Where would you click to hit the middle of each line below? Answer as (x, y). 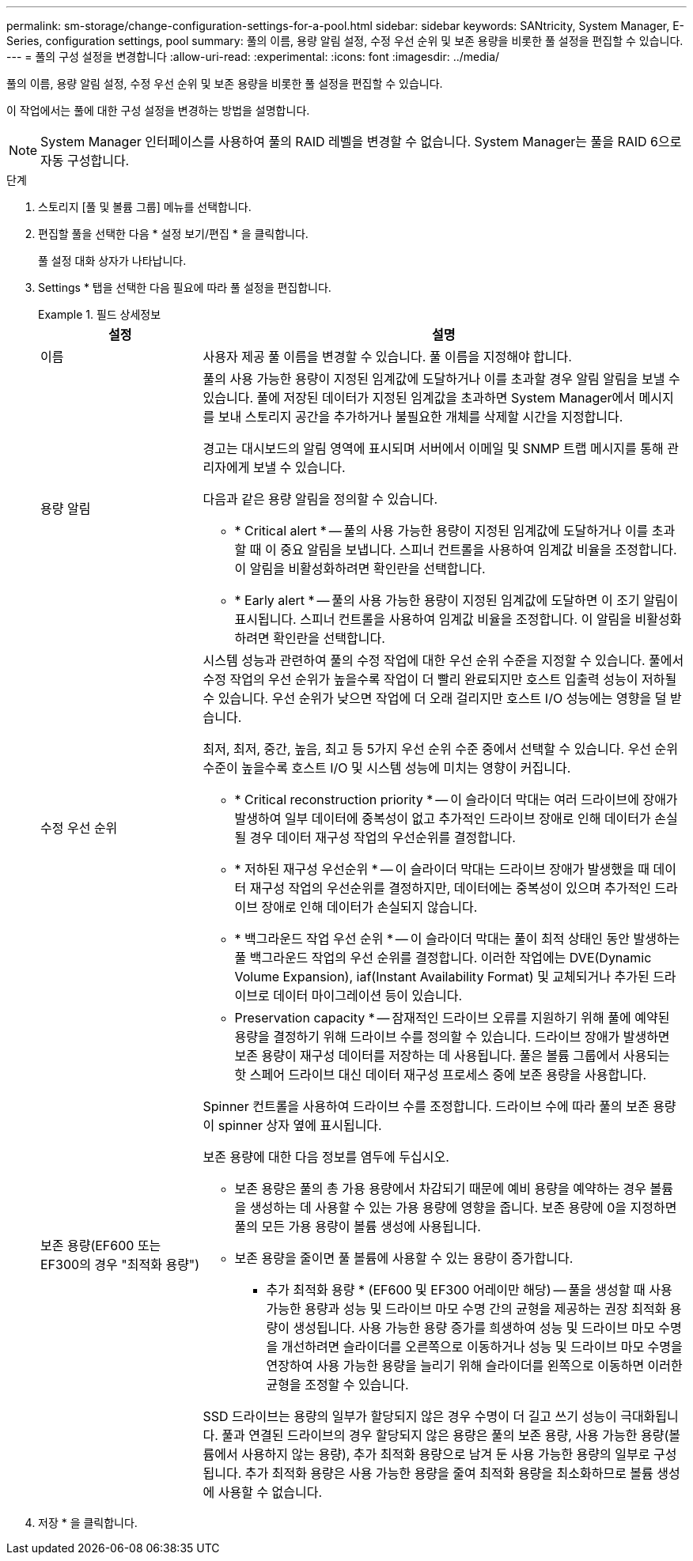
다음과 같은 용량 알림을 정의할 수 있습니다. (320, 499)
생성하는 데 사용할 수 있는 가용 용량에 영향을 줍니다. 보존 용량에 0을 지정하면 (463, 1208)
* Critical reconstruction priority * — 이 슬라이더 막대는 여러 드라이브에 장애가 (456, 799)
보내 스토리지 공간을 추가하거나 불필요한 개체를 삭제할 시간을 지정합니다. (420, 417)
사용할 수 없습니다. (270, 1492)
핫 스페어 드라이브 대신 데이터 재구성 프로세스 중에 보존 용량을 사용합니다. (441, 1075)
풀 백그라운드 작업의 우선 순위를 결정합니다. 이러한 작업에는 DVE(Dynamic (443, 958)
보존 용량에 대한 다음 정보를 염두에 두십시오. (326, 1157)
